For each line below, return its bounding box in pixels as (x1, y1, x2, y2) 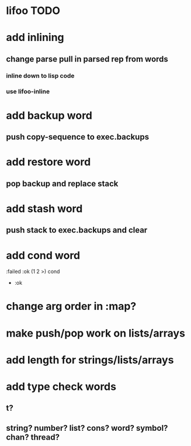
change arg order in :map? (6, 300, 137, 313)
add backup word (6, 109, 92, 122)
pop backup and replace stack (6, 178, 119, 188)
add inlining (6, 31, 64, 44)
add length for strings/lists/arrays (6, 353, 174, 367)
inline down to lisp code (6, 71, 75, 79)
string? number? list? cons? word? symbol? (6, 423, 168, 433)
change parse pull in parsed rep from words (6, 54, 168, 64)
